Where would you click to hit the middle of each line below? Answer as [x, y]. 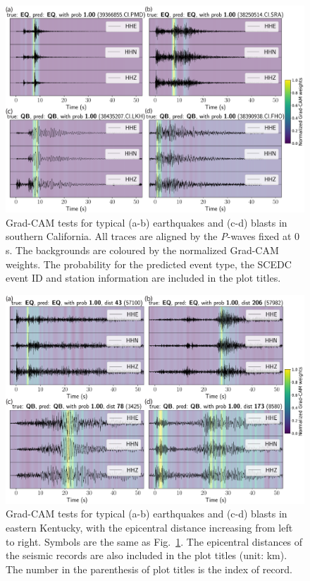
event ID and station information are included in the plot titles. [143, 278]
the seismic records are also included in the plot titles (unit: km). [147, 555]
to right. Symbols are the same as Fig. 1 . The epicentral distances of [154, 541]
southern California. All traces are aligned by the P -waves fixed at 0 [153, 236]
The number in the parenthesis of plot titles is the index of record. [149, 569]
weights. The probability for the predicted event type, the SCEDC [149, 264]
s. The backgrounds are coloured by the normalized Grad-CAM [142, 250]
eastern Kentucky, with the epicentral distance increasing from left [149, 527]
